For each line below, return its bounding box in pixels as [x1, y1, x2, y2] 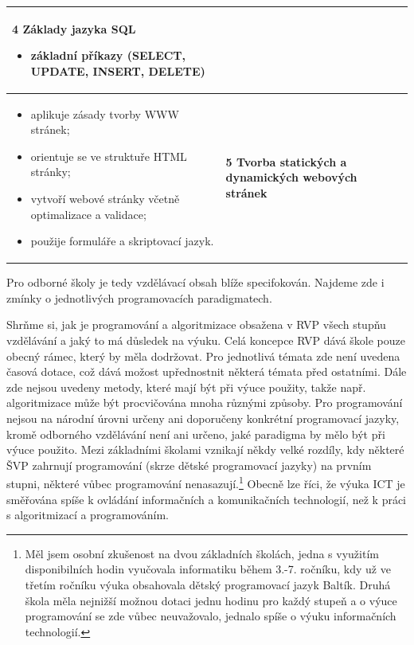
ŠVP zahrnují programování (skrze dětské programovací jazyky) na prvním [6, 456, 372, 473]
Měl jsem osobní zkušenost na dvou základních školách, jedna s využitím [25, 545, 379, 561]
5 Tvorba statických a [225, 153, 347, 170]
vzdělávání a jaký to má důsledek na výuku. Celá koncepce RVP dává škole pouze [6, 331, 406, 348]
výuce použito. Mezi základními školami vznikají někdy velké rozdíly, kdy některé [6, 441, 404, 458]
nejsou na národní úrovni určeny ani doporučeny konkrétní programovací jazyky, [6, 409, 400, 426]
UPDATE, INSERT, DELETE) [30, 62, 205, 79]
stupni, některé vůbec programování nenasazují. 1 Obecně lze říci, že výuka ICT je [6, 473, 405, 491]
